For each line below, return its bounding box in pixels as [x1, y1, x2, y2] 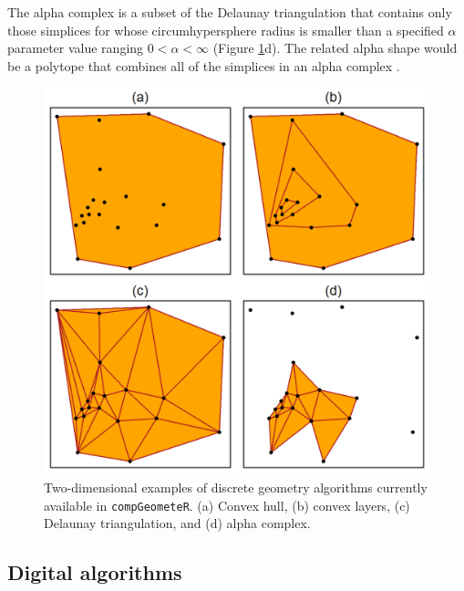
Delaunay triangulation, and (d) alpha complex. [44, 513, 311, 533]
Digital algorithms [7, 558, 182, 586]
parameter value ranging [7, 38, 144, 57]
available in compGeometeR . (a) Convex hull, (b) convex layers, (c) [44, 495, 410, 514]
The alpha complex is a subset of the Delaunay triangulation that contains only [7, 3, 452, 21]
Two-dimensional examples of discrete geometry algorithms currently [44, 477, 428, 496]
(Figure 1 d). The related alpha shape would [212, 38, 458, 57]
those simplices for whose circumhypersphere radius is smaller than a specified [7, 20, 444, 39]
